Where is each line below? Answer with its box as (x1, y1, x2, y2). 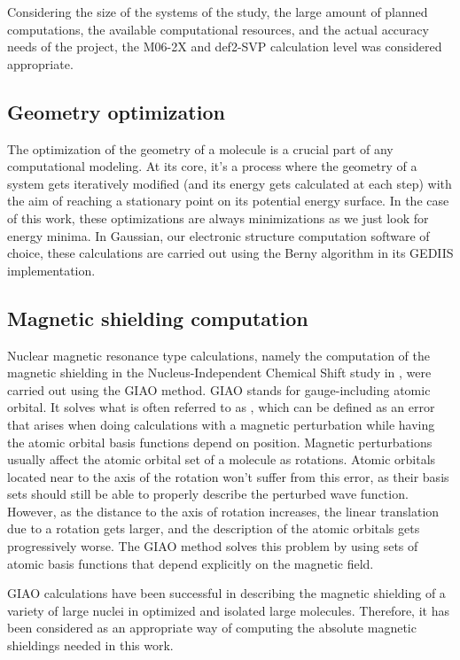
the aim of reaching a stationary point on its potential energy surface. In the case (7, 191, 449, 210)
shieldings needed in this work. (7, 636, 174, 655)
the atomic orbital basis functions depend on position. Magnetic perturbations (7, 432, 433, 451)
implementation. (7, 260, 96, 279)
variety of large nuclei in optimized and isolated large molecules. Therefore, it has (7, 601, 449, 619)
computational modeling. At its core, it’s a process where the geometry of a (7, 157, 417, 175)
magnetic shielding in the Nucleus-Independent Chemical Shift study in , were (7, 363, 432, 382)
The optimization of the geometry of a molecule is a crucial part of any (7, 139, 394, 158)
